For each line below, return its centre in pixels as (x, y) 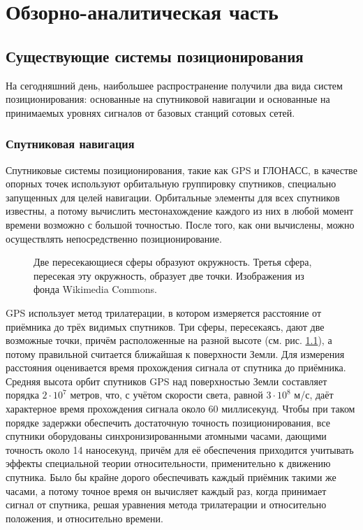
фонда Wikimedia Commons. (95, 289)
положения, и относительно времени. (84, 518)
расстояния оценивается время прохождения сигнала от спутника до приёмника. (176, 367)
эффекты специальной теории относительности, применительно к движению (168, 463)
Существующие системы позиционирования (155, 56)
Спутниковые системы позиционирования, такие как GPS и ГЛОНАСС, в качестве (181, 170)
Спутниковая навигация (70, 144)
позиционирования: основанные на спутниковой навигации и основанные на (168, 99)
